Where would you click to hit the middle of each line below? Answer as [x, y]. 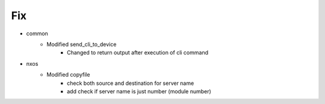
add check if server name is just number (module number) [139, 91]
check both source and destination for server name [131, 83]
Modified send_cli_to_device [82, 44]
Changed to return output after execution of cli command [138, 53]
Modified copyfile [68, 75]
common [37, 33]
